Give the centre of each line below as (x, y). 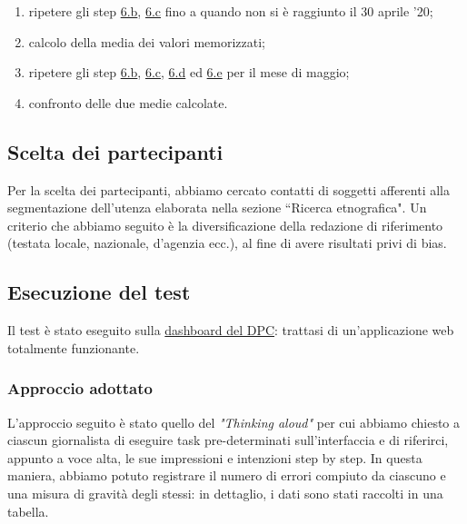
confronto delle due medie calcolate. (128, 102)
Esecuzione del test (99, 292)
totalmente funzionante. (74, 347)
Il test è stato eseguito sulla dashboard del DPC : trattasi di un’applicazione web (231, 330)
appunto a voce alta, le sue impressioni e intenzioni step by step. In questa (215, 457)
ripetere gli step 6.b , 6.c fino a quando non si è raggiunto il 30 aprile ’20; (231, 11)
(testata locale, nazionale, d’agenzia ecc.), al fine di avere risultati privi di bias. (227, 243)
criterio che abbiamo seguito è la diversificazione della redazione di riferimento (225, 225)
